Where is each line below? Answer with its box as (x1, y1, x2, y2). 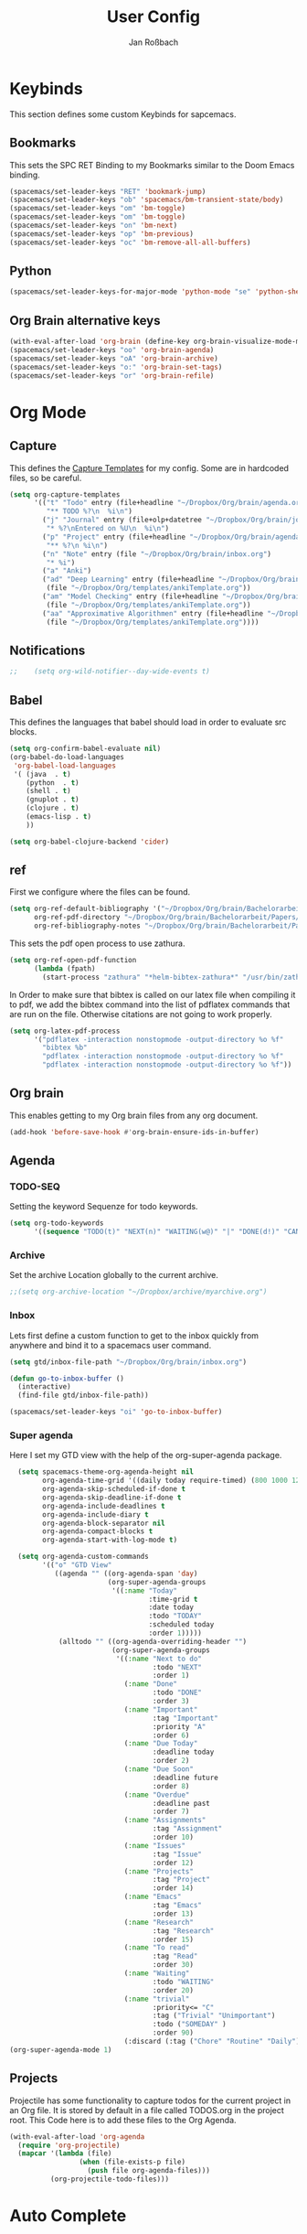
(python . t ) (26, 778, 79, 788)
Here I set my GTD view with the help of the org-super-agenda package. (9, 1450, 282, 1461)
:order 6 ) (152, 1731, 190, 1740)
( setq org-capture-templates (9, 489, 121, 499)
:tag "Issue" (152, 1850, 203, 1859)
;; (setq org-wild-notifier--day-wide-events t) (9, 667, 210, 676)
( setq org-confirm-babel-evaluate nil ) (9, 744, 162, 753)
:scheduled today (148, 1620, 215, 1629)
